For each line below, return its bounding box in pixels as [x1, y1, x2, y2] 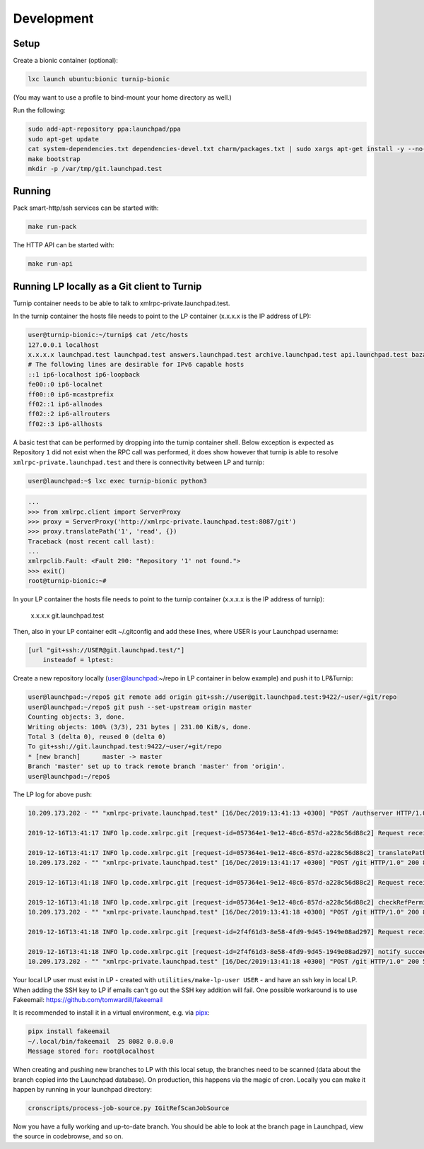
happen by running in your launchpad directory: [13, 1085, 152, 1094]
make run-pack [28, 223, 77, 231]
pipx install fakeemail [28, 1027, 111, 1035]
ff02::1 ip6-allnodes [28, 400, 103, 408]
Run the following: [13, 106, 66, 114]
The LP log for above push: [13, 790, 92, 799]
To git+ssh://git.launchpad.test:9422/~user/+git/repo [28, 743, 222, 750]
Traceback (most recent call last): [28, 537, 155, 546]
